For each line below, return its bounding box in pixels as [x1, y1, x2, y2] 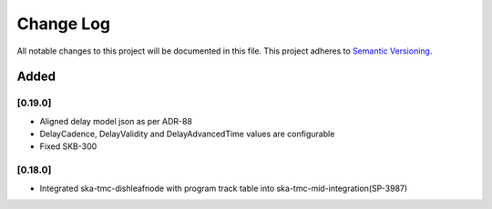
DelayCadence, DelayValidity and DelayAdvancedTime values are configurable [39, 128, 335, 140]
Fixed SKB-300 [39, 141, 97, 152]
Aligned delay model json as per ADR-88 [39, 115, 193, 126]
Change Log [16, 14, 111, 34]
